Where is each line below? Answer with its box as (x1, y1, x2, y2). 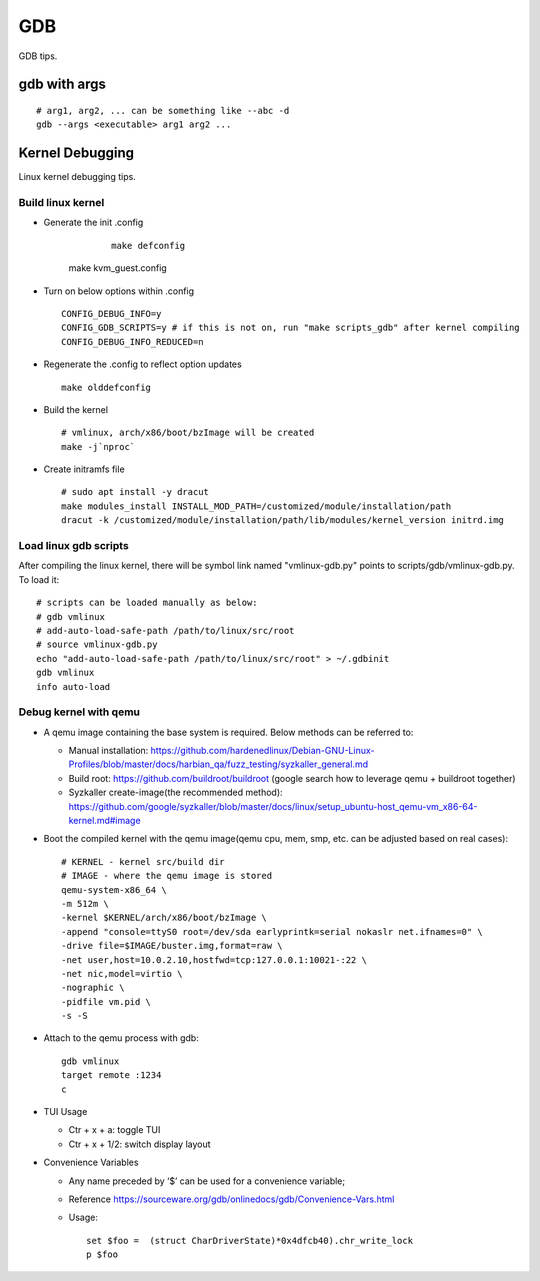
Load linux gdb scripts (18, 539, 129, 553)
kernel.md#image (68, 815, 141, 826)
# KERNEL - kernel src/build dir (61, 856, 225, 867)
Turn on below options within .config (43, 285, 195, 297)
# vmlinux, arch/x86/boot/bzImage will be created (61, 427, 315, 439)
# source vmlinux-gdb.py (36, 639, 158, 650)
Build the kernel (43, 403, 109, 415)
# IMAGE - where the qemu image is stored (61, 870, 273, 882)
